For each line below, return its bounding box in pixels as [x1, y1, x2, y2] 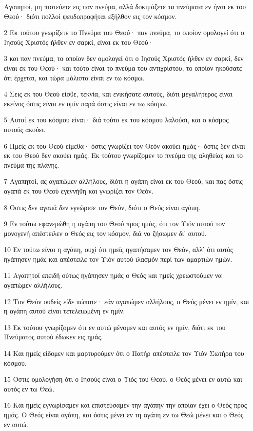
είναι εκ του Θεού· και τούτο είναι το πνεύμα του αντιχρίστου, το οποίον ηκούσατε [4, 62, 242, 73]
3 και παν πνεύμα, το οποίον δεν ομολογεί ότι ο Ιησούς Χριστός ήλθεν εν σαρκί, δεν [4, 53, 244, 63]
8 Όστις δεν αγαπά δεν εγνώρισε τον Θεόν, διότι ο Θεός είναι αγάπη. [4, 202, 201, 212]
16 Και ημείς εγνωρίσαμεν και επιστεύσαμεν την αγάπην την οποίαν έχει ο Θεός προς [4, 400, 247, 410]
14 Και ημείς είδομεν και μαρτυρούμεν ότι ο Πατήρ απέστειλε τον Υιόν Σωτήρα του [4, 348, 244, 358]
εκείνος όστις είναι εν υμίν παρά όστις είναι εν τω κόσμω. [4, 98, 168, 108]
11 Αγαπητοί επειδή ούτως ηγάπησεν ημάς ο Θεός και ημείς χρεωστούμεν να [4, 270, 222, 280]
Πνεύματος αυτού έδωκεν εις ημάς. [4, 332, 103, 342]
